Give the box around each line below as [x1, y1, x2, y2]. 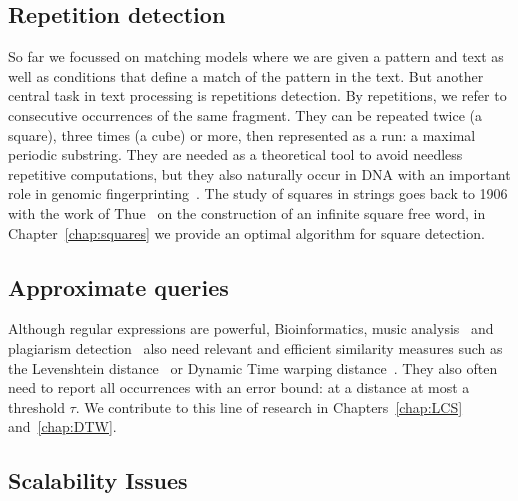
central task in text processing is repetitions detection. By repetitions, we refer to [8, 85, 507, 106]
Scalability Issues [8, 465, 188, 496]
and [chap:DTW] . [8, 416, 117, 437]
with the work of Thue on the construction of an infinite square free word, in [8, 202, 486, 223]
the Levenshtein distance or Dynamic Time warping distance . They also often [8, 357, 498, 378]
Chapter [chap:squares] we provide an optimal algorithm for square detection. [8, 222, 485, 243]
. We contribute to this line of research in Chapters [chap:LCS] [75, 396, 463, 417]
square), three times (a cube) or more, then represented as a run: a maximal [8, 124, 476, 145]
